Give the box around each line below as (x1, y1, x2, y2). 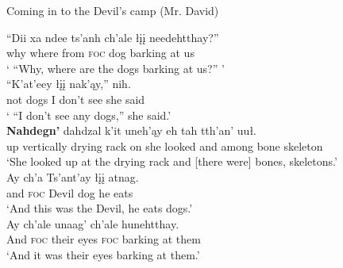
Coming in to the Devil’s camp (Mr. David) (6, 2, 219, 18)
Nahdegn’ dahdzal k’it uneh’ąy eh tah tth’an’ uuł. (6, 122, 256, 139)
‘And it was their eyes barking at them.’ (6, 246, 200, 262)
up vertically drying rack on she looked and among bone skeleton (6, 137, 323, 154)
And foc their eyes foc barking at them (6, 231, 201, 247)
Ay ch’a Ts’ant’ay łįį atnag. (6, 168, 139, 185)
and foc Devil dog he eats (6, 184, 133, 201)
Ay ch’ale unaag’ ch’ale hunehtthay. (6, 215, 179, 232)
